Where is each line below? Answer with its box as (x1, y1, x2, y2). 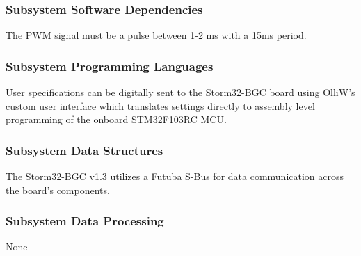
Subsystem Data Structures (6, 141, 163, 159)
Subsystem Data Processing (6, 212, 164, 230)
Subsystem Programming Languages (6, 57, 214, 74)
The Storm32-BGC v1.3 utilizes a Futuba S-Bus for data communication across (6, 169, 344, 184)
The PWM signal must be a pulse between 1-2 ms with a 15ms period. (6, 28, 307, 42)
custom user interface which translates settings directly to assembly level (6, 98, 315, 113)
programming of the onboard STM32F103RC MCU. (6, 112, 227, 127)
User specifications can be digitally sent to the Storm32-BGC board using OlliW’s (6, 85, 355, 99)
